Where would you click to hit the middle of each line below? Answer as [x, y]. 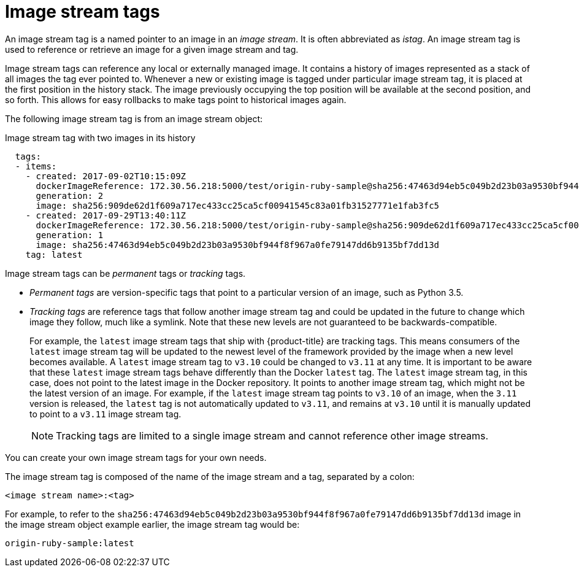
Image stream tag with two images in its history [100, 137]
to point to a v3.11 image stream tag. [105, 414]
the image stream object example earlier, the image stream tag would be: [152, 524]
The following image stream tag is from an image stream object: [134, 118]
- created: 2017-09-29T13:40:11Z [106, 215]
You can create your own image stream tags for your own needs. [136, 457]
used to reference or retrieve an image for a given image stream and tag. [152, 49]
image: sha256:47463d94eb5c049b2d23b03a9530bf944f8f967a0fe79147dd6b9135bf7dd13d [238, 245]
